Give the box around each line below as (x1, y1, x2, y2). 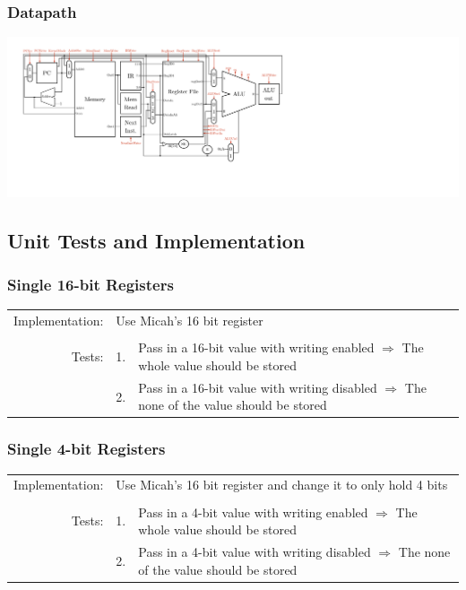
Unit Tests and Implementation (7, 226, 306, 254)
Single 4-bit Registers (7, 438, 166, 460)
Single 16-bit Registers (7, 273, 174, 296)
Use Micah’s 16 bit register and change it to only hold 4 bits (116, 475, 448, 494)
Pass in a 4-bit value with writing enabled (138, 502, 368, 521)
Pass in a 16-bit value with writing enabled (138, 338, 375, 357)
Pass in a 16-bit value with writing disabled (138, 377, 377, 396)
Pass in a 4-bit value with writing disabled (138, 542, 371, 560)
